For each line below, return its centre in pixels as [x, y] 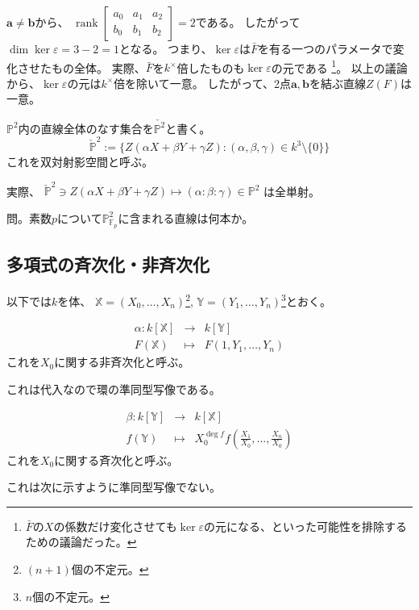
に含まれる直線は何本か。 [186, 217]
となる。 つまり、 [166, 48]
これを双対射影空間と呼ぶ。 [80, 162]
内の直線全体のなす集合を [86, 128]
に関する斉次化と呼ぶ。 [116, 460]
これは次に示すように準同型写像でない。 [114, 487]
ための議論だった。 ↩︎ [81, 542]
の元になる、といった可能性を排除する [306, 526]
